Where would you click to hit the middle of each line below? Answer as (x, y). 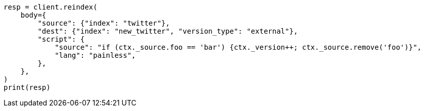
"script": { (61, 39)
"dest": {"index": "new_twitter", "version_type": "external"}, (168, 31)
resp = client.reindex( (51, 7)
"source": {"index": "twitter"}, (104, 23)
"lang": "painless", (95, 55)
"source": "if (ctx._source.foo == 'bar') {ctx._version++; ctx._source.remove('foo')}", (238, 47)
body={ (33, 15)
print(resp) (27, 87)
